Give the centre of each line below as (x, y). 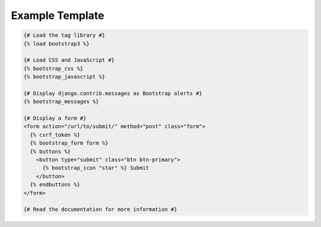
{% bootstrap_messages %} (61, 102)
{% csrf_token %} (55, 135)
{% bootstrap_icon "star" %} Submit (96, 168)
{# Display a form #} (55, 118)
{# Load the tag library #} (64, 35)
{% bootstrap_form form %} (69, 143)
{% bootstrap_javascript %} (64, 77)
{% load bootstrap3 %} (56, 44)
